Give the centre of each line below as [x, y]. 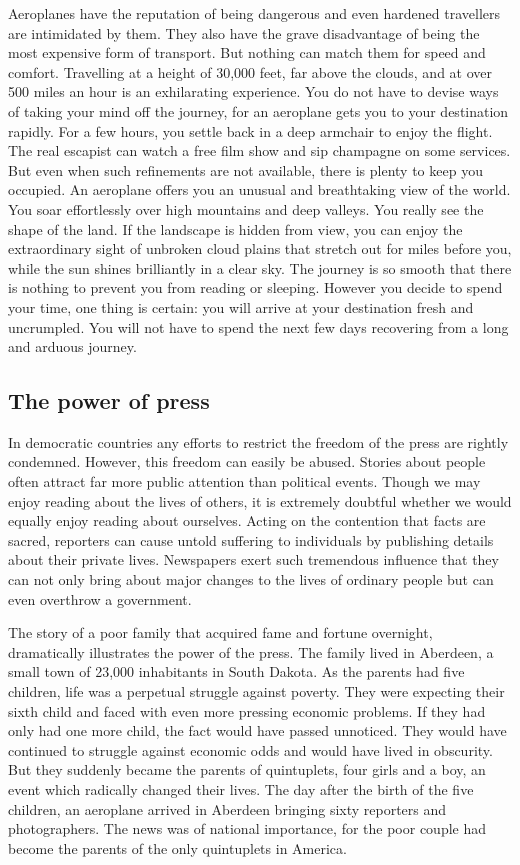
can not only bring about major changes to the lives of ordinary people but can [251, 579]
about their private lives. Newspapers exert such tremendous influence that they [253, 559]
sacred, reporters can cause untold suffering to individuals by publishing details [251, 539]
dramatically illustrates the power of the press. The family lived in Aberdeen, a [251, 651]
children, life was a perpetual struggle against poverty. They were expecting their [256, 691]
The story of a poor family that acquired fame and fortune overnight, [220, 632]
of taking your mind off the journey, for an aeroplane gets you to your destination [258, 110]
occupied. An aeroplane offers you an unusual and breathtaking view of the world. [259, 189]
